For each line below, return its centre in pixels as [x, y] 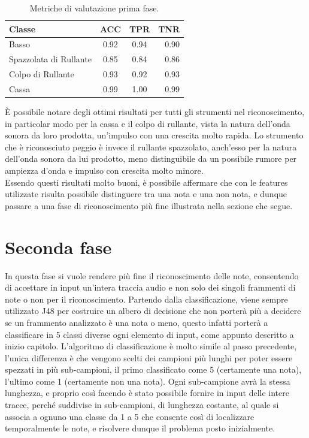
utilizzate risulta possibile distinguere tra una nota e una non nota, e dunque [146, 194]
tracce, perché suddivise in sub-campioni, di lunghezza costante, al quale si [142, 405]
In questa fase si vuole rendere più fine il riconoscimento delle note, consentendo [152, 275]
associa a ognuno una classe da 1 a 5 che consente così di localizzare [130, 416]
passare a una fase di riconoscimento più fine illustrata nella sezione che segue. [149, 205]
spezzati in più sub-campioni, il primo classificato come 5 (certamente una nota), [153, 369]
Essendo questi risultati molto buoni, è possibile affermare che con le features [146, 182]
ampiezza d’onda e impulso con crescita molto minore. [104, 170]
